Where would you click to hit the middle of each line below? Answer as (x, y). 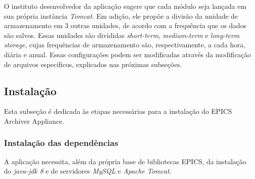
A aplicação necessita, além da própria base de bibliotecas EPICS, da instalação (125, 161)
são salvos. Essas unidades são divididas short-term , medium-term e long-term (122, 35)
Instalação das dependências (61, 143)
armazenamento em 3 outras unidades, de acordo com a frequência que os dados (125, 25)
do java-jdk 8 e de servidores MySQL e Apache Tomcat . (88, 171)
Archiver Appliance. (34, 121)
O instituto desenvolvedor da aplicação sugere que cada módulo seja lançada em (125, 6)
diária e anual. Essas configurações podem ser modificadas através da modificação (127, 54)
